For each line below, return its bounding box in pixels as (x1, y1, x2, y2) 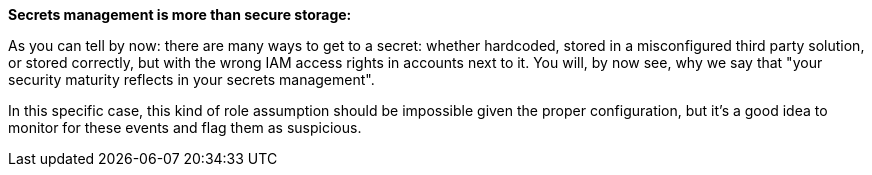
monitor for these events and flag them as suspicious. (8, 119, 362, 136)
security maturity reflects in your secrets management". (8, 71, 375, 88)
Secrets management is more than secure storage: (8, 6, 352, 23)
